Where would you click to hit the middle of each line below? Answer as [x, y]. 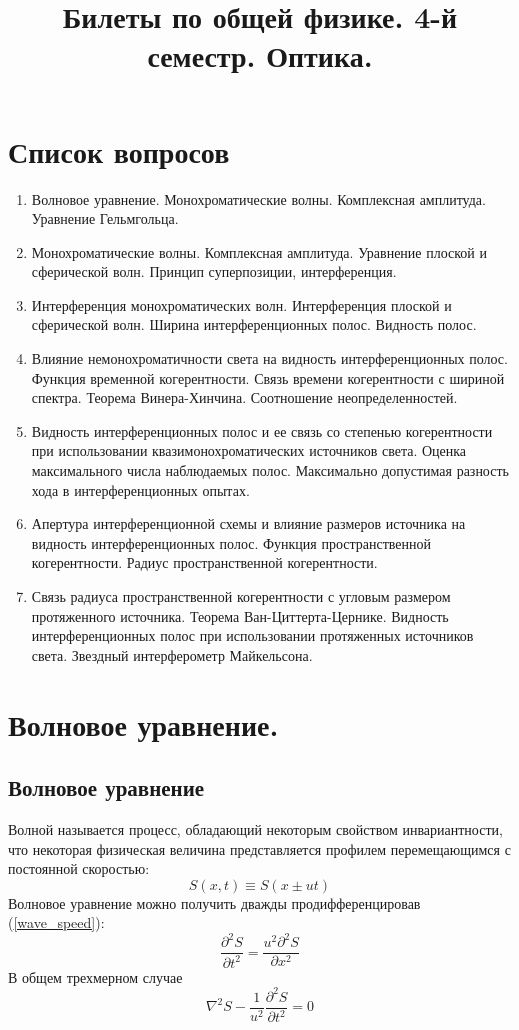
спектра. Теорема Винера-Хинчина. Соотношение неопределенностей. [244, 397]
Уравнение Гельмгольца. [105, 218]
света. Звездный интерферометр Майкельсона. [172, 654]
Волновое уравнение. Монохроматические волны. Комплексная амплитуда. [258, 198]
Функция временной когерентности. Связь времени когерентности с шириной [268, 377]
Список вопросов [119, 150]
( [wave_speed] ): [56, 922]
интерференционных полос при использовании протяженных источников [252, 635]
